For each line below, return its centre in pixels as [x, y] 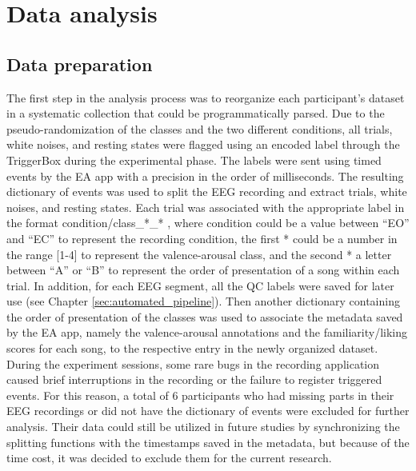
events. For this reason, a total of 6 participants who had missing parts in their [200, 395]
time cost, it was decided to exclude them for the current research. [169, 458]
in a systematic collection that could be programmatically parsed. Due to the [196, 113]
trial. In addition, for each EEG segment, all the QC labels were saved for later [200, 285]
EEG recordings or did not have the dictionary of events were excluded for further [208, 411]
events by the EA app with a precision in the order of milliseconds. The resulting [205, 176]
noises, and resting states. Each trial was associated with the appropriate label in [206, 207]
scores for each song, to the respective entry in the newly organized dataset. [192, 348]
